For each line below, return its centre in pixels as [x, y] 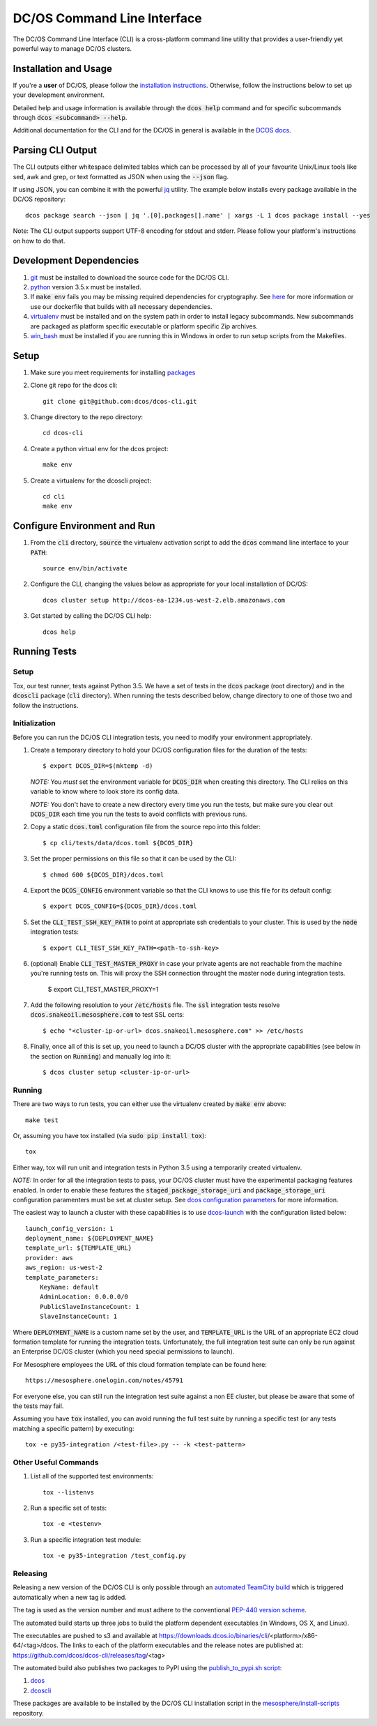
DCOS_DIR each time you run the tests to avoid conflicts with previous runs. [139, 814]
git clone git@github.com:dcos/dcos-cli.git [120, 401]
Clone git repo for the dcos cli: [74, 385]
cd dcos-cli [63, 433]
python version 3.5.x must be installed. [86, 287]
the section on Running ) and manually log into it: [101, 1056]
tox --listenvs [69, 1492]
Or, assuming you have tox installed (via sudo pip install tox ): [110, 1135]
